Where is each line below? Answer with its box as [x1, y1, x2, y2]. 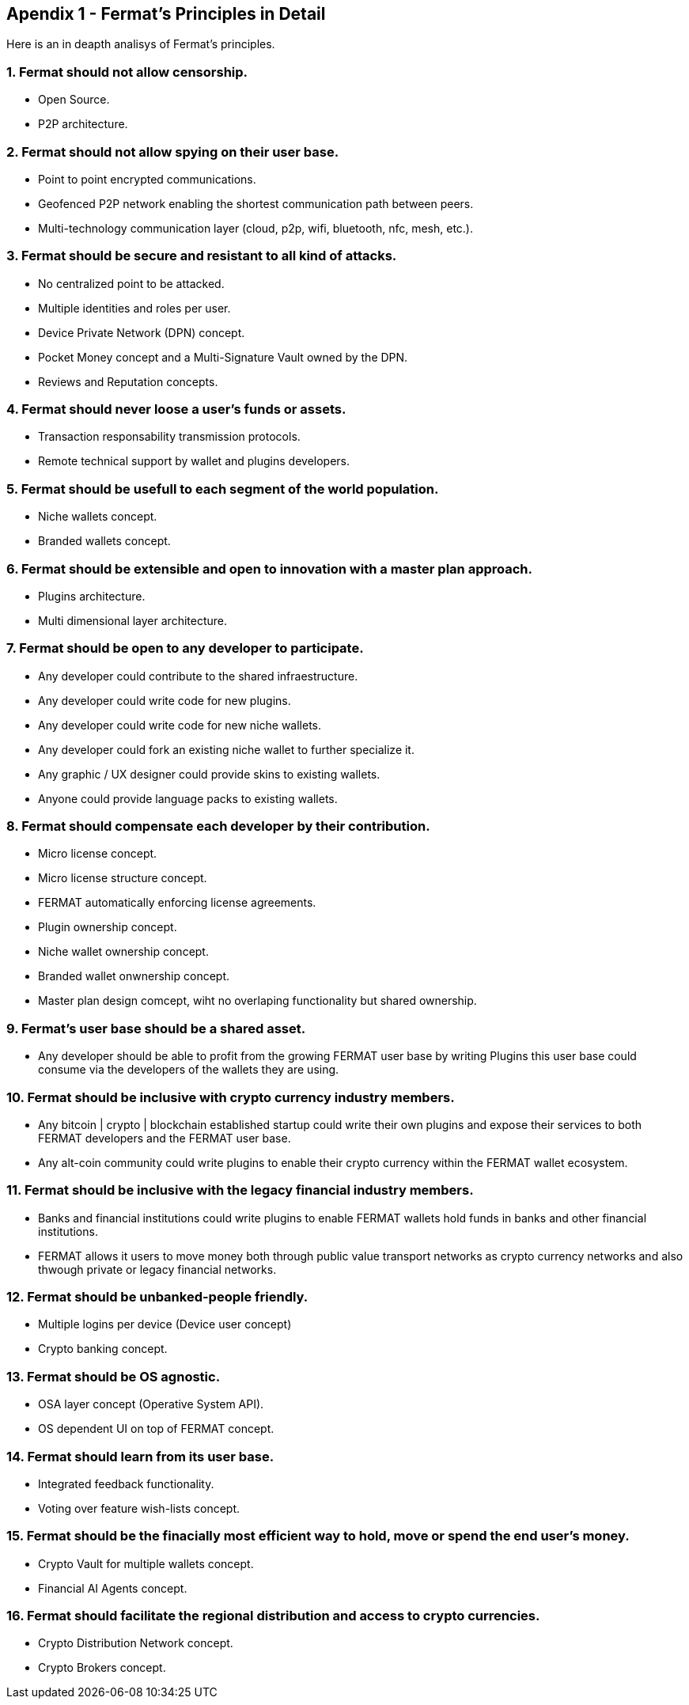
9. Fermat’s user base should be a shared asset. [6, 1020, 306, 1036]
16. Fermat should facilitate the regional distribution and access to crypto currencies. [6, 1608, 540, 1624]
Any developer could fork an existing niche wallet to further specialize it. [38, 742, 415, 756]
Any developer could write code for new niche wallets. [38, 718, 322, 732]
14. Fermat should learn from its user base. [6, 1448, 274, 1464]
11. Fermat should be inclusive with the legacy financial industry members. [6, 1182, 474, 1199]
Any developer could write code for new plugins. [38, 693, 291, 707]
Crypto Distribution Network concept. [38, 1636, 233, 1650]
